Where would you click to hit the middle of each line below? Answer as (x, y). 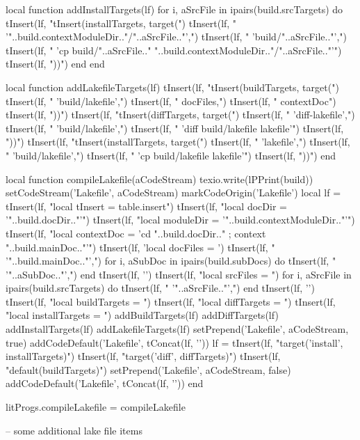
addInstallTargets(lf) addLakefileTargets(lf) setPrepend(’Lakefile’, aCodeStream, (177, 329)
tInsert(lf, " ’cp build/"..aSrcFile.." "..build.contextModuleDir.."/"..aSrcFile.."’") (174, 50)
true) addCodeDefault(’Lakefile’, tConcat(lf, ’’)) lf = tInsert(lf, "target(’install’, (174, 342)
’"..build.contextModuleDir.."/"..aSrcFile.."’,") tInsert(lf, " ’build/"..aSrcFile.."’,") (177, 37)
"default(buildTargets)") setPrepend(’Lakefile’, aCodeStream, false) (148, 369)
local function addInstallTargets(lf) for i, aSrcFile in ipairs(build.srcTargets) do (174, 9)
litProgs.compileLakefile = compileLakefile (96, 407)
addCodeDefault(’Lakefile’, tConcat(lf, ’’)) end (105, 383)
